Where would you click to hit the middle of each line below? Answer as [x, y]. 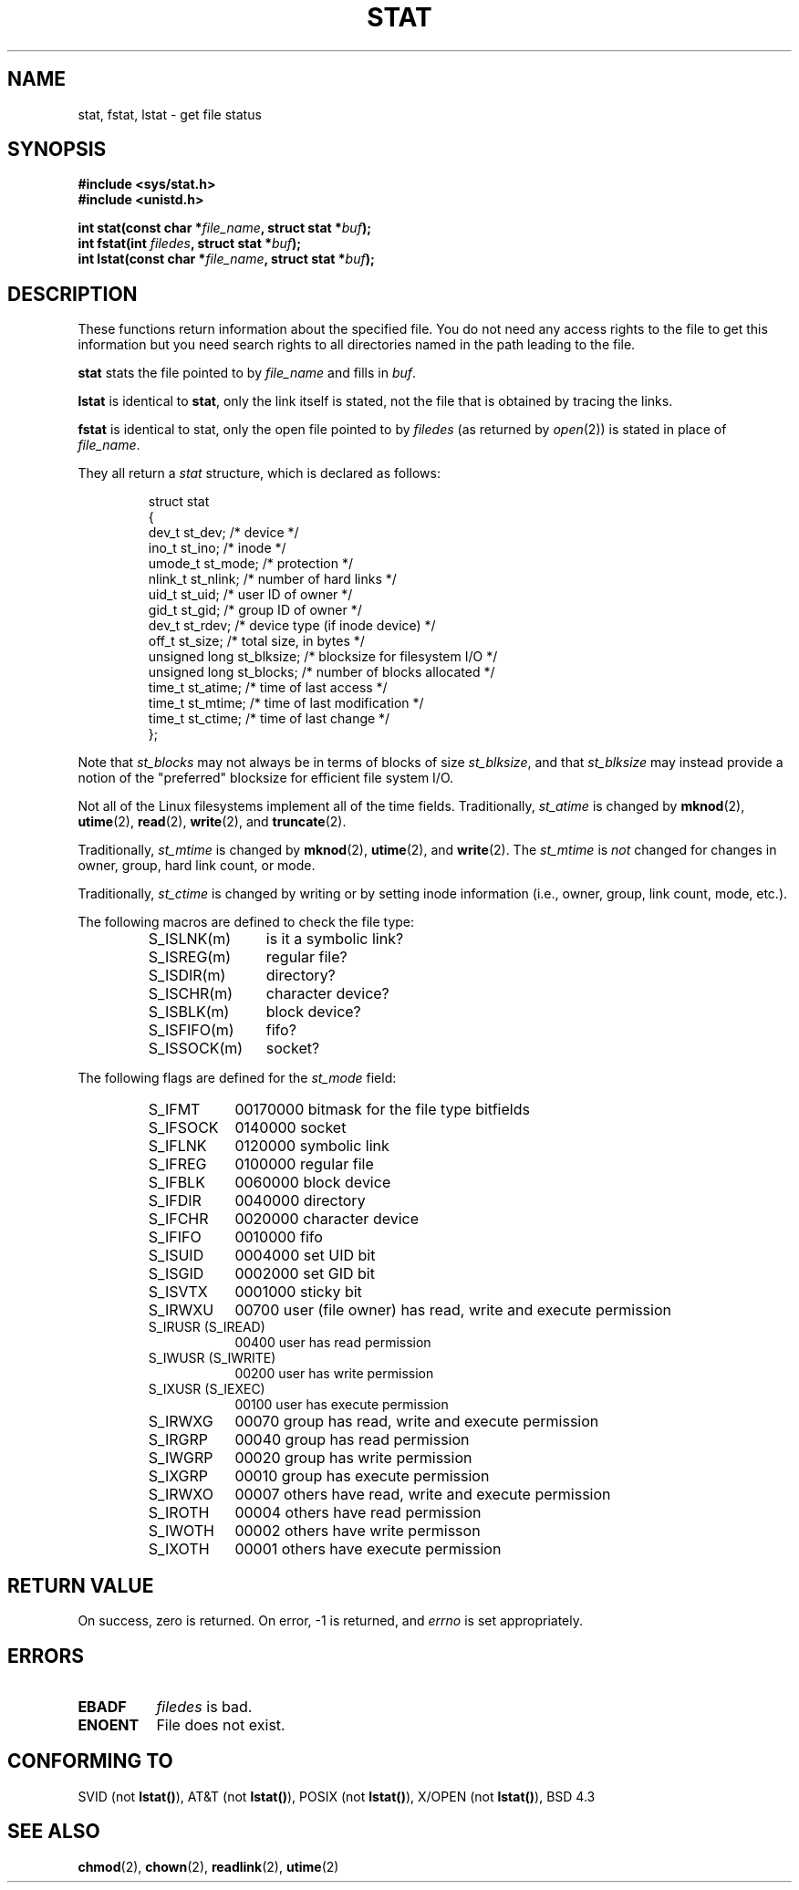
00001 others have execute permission [368, 1549]
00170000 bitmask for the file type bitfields [382, 1110]
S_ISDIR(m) [187, 976]
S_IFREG [177, 1164]
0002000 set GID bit [305, 1274]
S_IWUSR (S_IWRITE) [212, 1358]
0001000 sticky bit [298, 1292]
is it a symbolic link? [335, 939]
